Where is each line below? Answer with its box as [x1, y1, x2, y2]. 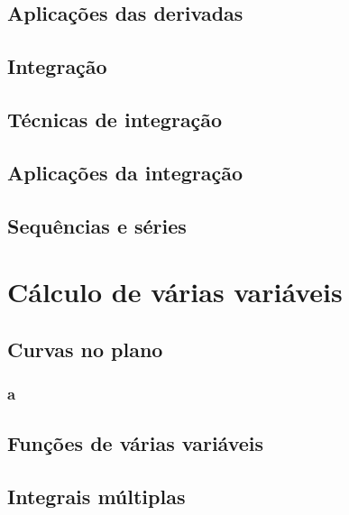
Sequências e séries [7, 211, 187, 239]
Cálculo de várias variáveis [7, 273, 343, 310]
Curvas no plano [7, 335, 163, 363]
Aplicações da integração [7, 158, 243, 186]
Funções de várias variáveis [7, 429, 264, 457]
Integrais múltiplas [7, 483, 186, 510]
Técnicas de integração [7, 105, 223, 133]
